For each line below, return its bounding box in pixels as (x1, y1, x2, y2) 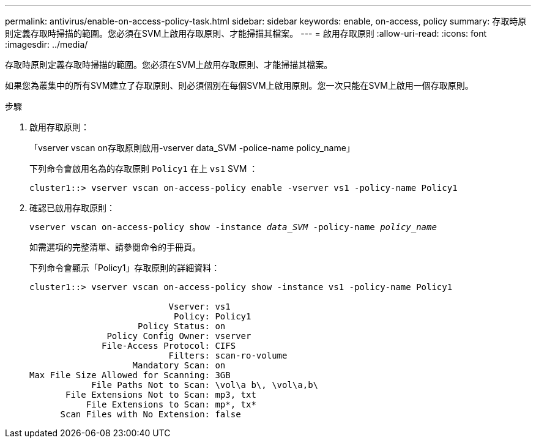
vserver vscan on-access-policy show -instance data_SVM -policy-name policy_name (29, 222, 437, 232)
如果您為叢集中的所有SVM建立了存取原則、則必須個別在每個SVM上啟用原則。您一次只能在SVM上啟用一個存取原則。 (5, 80, 474, 91)
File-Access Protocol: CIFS (102, 341, 236, 351)
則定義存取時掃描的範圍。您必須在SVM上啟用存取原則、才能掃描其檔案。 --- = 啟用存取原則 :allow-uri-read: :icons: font (5, 28, 487, 39)
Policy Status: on (138, 321, 226, 331)
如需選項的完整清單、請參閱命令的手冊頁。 (29, 242, 201, 252)
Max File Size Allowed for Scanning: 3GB (29, 370, 231, 380)
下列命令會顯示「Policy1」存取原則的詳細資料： (29, 262, 220, 273)
